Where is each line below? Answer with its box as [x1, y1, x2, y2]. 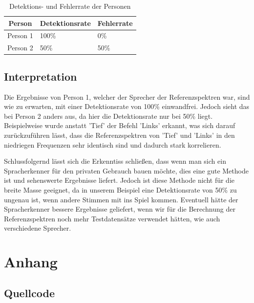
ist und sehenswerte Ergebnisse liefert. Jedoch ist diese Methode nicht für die [4, 175, 235, 185]
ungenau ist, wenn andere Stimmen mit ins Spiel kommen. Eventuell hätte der [4, 194, 238, 204]
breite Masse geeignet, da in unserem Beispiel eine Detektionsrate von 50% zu [4, 184, 237, 195]
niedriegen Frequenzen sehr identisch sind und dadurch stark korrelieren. [4, 139, 221, 150]
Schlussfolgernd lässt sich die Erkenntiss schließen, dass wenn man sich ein [4, 156, 226, 166]
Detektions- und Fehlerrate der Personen [9, 1, 131, 11]
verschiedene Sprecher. [4, 223, 71, 233]
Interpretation [4, 68, 77, 84]
